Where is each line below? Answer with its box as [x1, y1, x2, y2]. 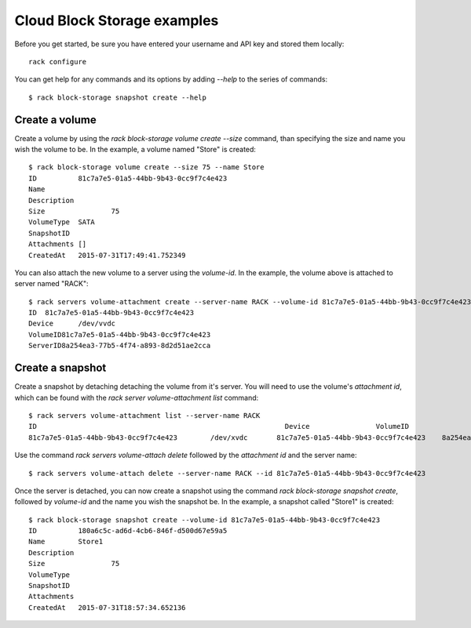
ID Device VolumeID [28, 422, 410, 431]
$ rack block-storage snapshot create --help [28, 93, 207, 102]
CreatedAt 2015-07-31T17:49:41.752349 [28, 251, 186, 260]
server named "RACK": [14, 279, 89, 289]
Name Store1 [28, 537, 104, 546]
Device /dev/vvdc [28, 319, 116, 329]
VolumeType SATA [28, 218, 95, 227]
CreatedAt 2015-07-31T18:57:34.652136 [28, 603, 186, 612]
